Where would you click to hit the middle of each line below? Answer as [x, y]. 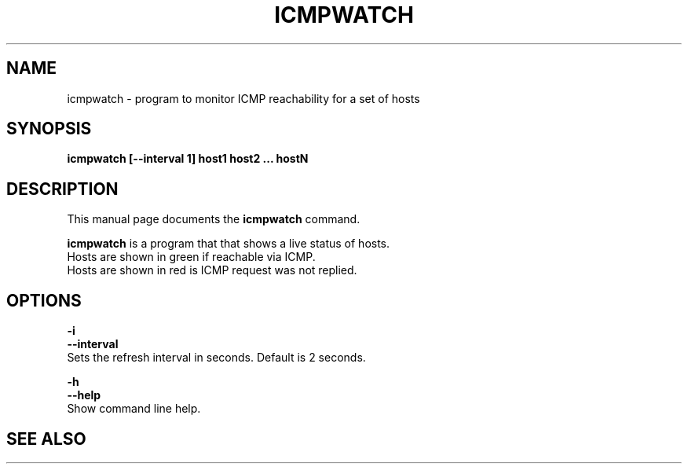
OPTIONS [44, 300]
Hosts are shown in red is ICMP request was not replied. [212, 270]
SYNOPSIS [49, 129]
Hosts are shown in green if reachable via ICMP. [191, 257]
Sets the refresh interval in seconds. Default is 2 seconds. [216, 358]
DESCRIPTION [62, 189]
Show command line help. [134, 409]
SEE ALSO [46, 439]
